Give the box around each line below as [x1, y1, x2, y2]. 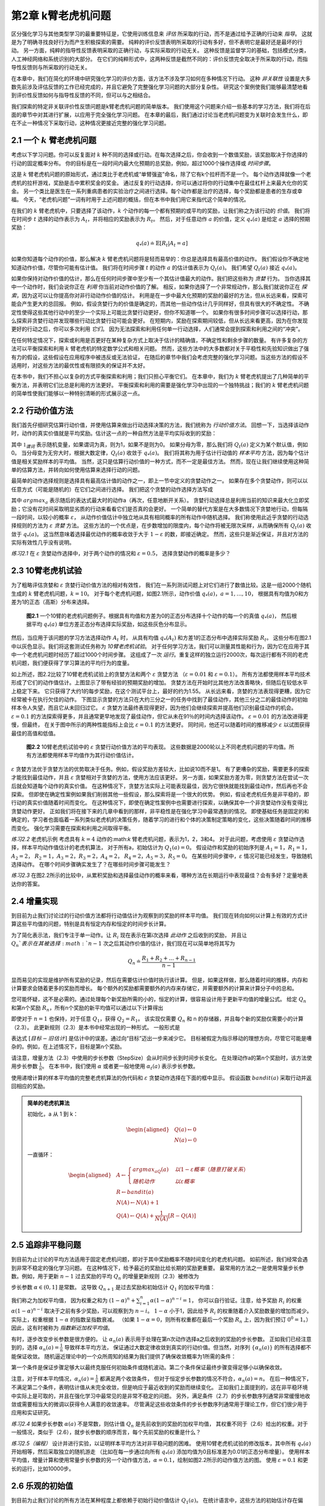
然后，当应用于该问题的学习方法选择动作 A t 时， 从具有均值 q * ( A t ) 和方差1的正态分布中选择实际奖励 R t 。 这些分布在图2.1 [11, 634, 312, 643]
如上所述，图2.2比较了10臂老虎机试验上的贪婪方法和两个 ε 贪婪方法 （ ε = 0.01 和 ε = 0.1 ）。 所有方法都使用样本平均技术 [11, 670, 311, 678]
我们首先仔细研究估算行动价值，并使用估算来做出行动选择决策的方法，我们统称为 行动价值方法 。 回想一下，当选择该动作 [11, 421, 309, 428]
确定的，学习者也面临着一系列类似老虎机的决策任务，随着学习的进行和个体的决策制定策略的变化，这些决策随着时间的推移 [11, 816, 312, 823]
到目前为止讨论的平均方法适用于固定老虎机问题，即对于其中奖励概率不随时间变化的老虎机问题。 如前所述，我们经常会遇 [11, 1256, 308, 1263]
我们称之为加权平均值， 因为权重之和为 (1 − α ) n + [11, 1296, 135, 1304]
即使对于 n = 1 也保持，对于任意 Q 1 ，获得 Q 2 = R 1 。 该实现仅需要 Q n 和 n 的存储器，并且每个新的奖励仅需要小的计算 [11, 1015, 304, 1024]
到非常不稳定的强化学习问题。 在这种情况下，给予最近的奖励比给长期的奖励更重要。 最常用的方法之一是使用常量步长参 [11, 1264, 304, 1271]
